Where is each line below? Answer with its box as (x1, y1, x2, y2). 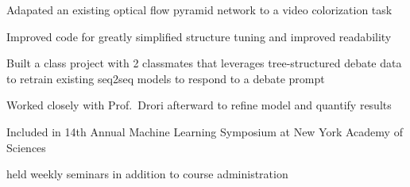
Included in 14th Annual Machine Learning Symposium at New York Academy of (6, 123, 403, 139)
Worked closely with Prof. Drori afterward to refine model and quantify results (6, 97, 392, 113)
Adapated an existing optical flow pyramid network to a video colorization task (6, 2, 393, 17)
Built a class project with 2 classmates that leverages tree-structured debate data (6, 55, 402, 71)
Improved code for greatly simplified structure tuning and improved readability (6, 28, 392, 44)
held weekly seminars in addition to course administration (6, 166, 288, 182)
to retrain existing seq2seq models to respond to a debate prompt (6, 70, 325, 86)
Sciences (6, 139, 46, 155)
